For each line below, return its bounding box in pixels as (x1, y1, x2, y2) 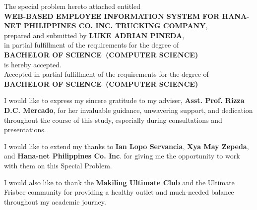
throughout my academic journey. (4, 196, 106, 207)
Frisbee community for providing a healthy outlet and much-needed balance (4, 187, 234, 197)
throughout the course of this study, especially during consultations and (4, 114, 222, 125)
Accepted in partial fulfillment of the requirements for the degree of (4, 69, 209, 79)
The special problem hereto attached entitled (4, 1, 141, 11)
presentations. (4, 124, 46, 135)
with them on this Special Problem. (4, 160, 112, 170)
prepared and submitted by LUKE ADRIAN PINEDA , (4, 30, 185, 40)
